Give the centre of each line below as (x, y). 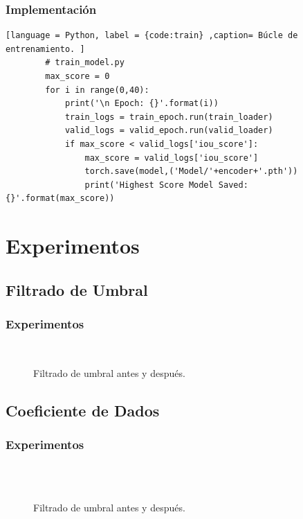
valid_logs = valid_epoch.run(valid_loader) (169, 131)
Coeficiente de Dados (83, 410)
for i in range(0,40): (97, 90)
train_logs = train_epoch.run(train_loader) (169, 117)
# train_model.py (85, 63)
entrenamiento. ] (45, 49)
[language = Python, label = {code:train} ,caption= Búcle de (152, 36)
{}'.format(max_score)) (60, 199)
